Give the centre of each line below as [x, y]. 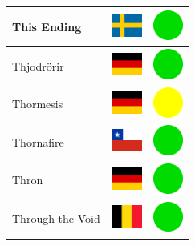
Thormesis [38, 104]
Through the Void [56, 218]
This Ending [47, 26]
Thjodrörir [38, 65]
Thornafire [38, 141]
